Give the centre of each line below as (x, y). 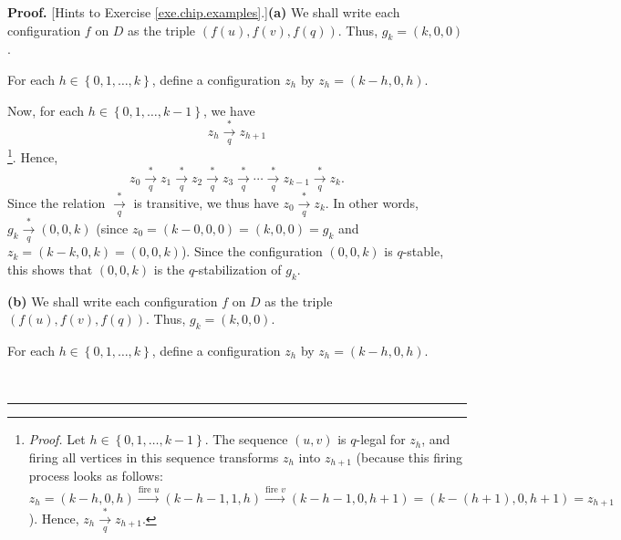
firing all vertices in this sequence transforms (154, 457)
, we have (229, 110)
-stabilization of (238, 269)
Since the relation (57, 202)
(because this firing (409, 457)
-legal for (381, 439)
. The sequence (246, 439)
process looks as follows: (96, 476)
